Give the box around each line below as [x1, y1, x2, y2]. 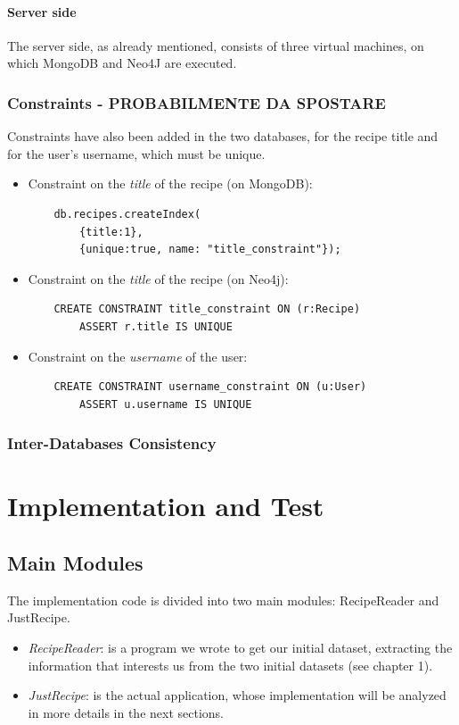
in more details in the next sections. [28, 703, 224, 721]
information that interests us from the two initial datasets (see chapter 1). [28, 655, 433, 674]
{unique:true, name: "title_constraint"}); [79, 243, 341, 256]
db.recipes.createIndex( [53, 207, 201, 221]
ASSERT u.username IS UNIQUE [79, 397, 252, 411]
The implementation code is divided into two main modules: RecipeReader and [7, 590, 439, 609]
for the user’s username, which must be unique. [7, 144, 266, 162]
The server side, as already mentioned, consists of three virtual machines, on [7, 36, 424, 54]
